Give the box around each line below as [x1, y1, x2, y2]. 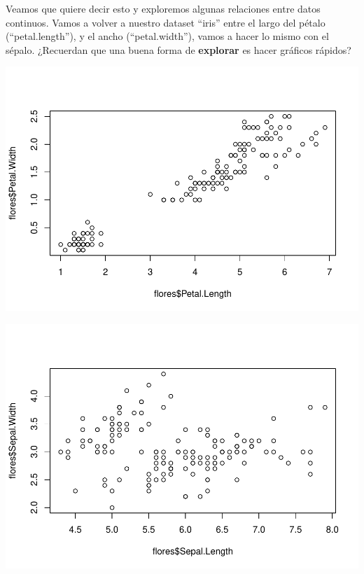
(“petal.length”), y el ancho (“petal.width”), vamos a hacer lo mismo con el [6, 29, 329, 43]
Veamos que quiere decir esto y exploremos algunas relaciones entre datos [6, 1, 321, 15]
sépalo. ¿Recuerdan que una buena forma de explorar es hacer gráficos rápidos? [6, 42, 351, 57]
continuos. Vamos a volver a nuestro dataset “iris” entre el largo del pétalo [6, 15, 325, 29]
